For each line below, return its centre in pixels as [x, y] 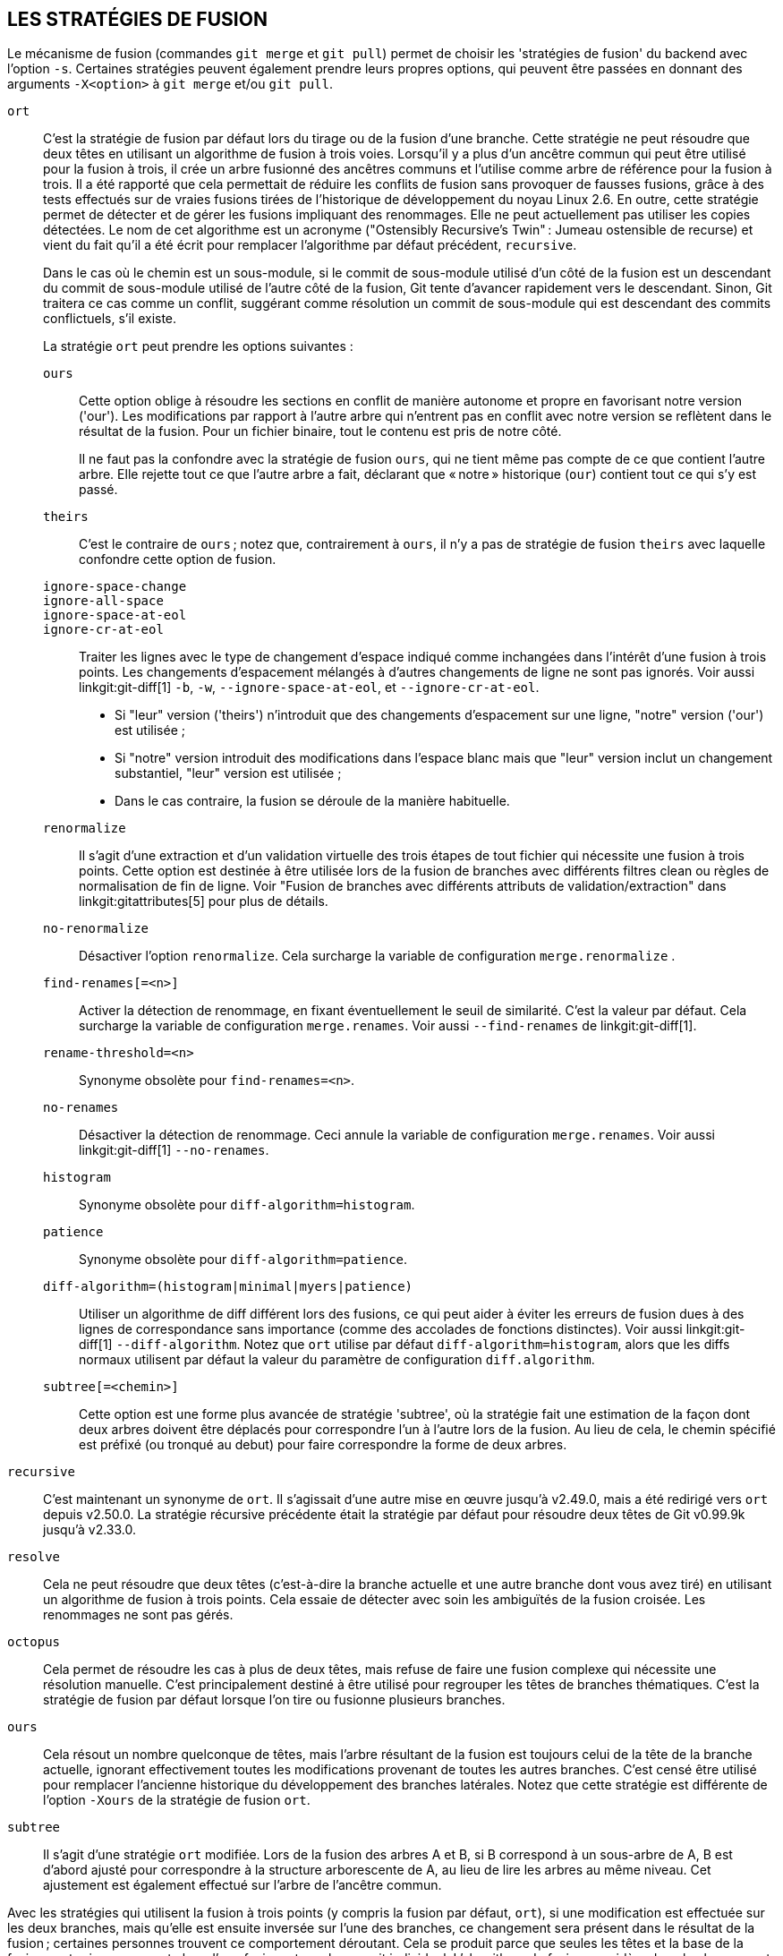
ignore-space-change [115, 587]
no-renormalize [96, 929]
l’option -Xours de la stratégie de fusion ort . [177, 1800]
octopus [34, 1642]
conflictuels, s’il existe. [110, 319]
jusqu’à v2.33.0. [89, 1530]
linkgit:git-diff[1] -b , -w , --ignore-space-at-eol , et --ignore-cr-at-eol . [309, 688]
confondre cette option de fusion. [178, 559]
